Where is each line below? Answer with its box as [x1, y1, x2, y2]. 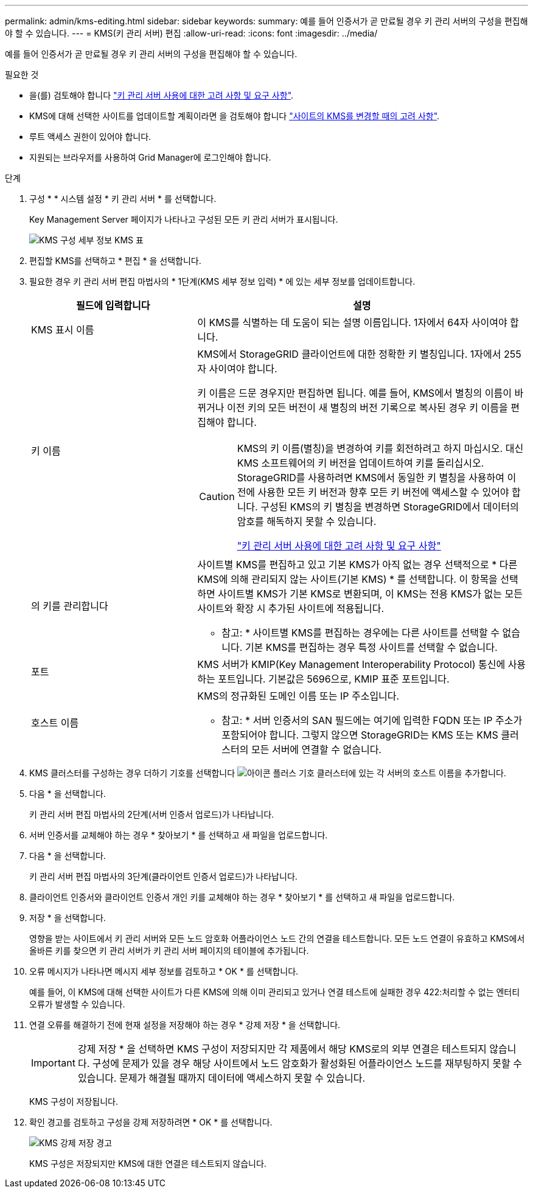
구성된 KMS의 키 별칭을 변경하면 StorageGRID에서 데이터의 [260, 501, 519, 513]
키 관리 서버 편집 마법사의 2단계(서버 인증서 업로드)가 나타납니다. [29, 809, 274, 819]
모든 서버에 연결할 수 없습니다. [251, 743, 381, 756]
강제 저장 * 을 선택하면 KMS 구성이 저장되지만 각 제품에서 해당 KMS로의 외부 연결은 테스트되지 [77, 1043, 487, 1055]
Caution [199, 490, 235, 503]
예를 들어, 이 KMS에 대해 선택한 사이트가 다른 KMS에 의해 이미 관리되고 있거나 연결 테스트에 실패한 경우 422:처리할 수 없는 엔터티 [29, 987, 520, 997]
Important [31, 1057, 75, 1069]
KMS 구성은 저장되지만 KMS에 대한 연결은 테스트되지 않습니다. [29, 1158, 266, 1169]
